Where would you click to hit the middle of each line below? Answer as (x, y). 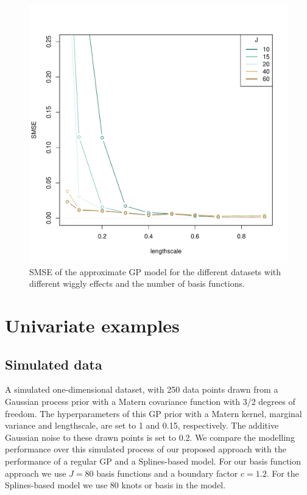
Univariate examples (92, 325)
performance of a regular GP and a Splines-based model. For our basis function (153, 461)
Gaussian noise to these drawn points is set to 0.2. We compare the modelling (150, 437)
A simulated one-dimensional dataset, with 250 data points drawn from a (142, 389)
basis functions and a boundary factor (167, 473)
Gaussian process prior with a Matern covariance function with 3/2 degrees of (150, 401)
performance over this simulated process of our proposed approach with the (146, 449)
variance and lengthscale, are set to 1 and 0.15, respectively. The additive (142, 425)
